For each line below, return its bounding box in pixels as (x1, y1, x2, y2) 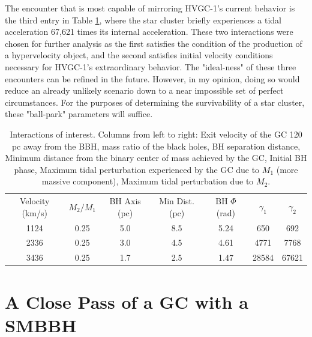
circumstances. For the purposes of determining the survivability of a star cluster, (5, 96, 305, 108)
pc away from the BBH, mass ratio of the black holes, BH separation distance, (11, 139, 301, 152)
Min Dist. (159, 195, 194, 207)
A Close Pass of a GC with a (5, 289, 248, 314)
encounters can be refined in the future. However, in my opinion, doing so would (5, 72, 300, 85)
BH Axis (109, 195, 141, 207)
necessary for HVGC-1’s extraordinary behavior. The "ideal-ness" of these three (5, 60, 296, 73)
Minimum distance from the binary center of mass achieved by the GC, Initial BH (5, 151, 307, 164)
